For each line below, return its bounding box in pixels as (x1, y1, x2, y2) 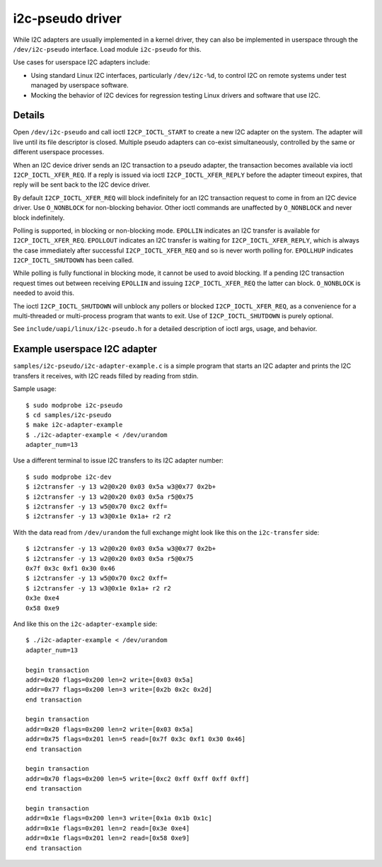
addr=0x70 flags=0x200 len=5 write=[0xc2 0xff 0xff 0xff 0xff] (25, 774, 250, 783)
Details (13, 110, 45, 122)
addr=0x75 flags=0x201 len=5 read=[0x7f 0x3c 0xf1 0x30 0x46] (25, 735, 246, 743)
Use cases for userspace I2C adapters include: (13, 58, 150, 66)
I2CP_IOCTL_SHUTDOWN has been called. (13, 256, 134, 264)
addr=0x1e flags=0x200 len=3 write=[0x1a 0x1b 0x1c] (25, 814, 212, 822)
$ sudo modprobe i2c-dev (25, 472, 112, 481)
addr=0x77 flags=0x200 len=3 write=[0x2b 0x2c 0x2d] (25, 686, 212, 694)
